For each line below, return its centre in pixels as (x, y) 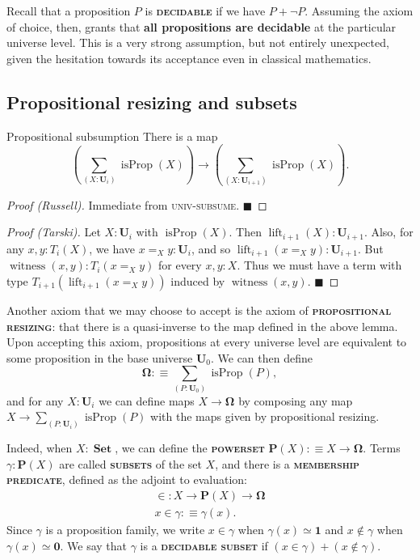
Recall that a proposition (69, 11)
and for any (35, 400)
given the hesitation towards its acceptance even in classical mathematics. (189, 58)
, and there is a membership (287, 463)
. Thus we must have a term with (319, 265)
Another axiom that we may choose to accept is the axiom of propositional (199, 310)
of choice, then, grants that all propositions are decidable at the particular (202, 26)
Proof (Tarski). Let (54, 232)
